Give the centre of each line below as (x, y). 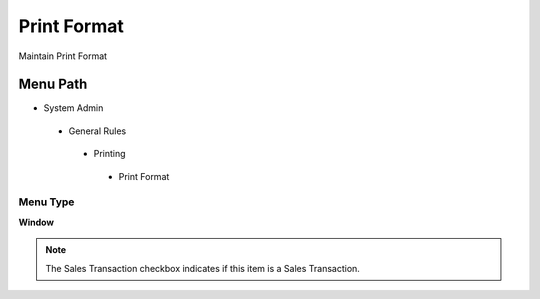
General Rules (97, 131)
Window (36, 222)
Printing (109, 154)
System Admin (73, 108)
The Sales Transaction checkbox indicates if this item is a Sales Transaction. (202, 268)
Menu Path (53, 84)
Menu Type (46, 202)
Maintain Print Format (63, 56)
